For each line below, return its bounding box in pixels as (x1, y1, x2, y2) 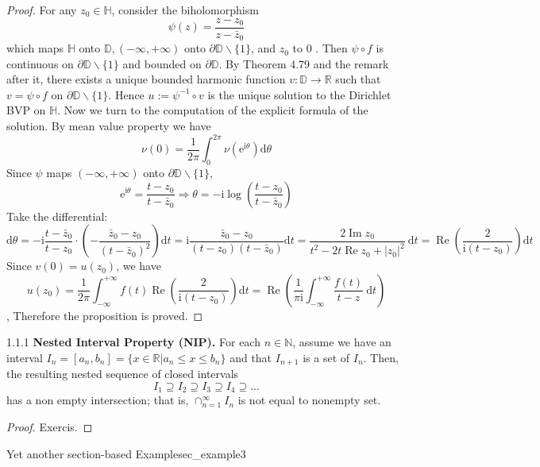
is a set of (303, 349, 350, 365)
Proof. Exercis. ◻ (6, 419, 93, 435)
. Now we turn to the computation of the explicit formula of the (57, 102, 368, 118)
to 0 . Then (292, 40, 348, 56)
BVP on (6, 102, 46, 118)
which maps (6, 40, 64, 56)
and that (229, 349, 272, 365)
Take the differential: (6, 207, 108, 224)
